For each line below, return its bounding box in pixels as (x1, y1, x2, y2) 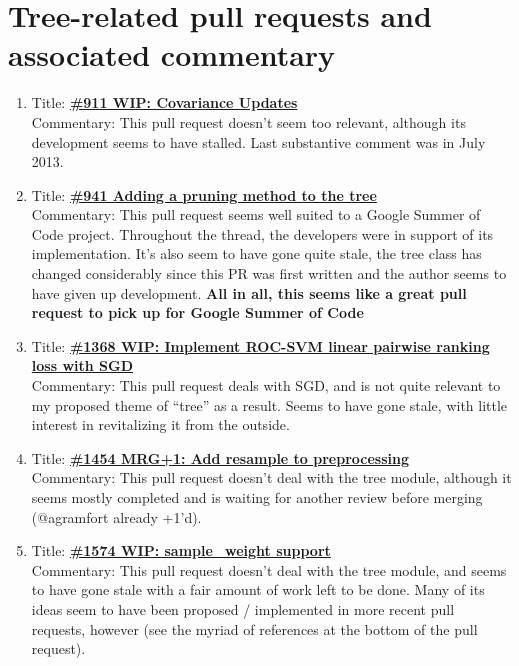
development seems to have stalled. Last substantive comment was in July (31, 131, 486, 152)
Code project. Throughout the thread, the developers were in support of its (31, 223, 494, 244)
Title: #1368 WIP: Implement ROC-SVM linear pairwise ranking (31, 335, 490, 356)
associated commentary (8, 34, 336, 75)
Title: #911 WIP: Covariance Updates (31, 92, 298, 113)
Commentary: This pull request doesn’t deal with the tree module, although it (31, 467, 512, 488)
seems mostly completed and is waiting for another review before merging (31, 487, 483, 507)
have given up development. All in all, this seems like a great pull (31, 282, 467, 303)
